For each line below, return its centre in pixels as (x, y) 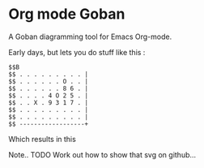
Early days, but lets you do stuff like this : (77, 52)
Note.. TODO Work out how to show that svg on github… (102, 154)
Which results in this (42, 139)
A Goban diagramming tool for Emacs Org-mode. (90, 37)
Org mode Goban (67, 14)
